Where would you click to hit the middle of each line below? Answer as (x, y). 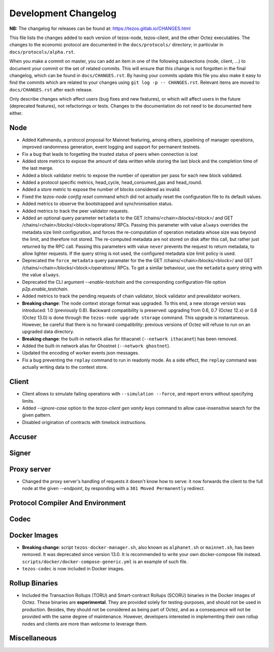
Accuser (23, 437)
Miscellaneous (33, 638)
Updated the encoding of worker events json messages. (81, 353)
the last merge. (38, 168)
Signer (20, 453)
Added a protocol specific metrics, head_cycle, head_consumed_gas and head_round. (112, 182)
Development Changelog (63, 13)
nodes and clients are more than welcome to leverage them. (85, 624)
